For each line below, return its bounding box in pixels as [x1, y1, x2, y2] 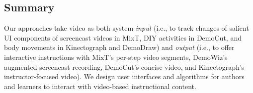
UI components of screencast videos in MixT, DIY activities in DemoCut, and [4, 32, 242, 43]
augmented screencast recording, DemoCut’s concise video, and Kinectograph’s [4, 61, 245, 72]
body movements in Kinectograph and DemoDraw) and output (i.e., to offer [4, 42, 235, 52]
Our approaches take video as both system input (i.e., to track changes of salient [4, 23, 249, 33]
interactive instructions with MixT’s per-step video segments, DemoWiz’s [4, 51, 228, 62]
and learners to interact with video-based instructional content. [4, 81, 196, 91]
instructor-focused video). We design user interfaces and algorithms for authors [4, 71, 245, 82]
